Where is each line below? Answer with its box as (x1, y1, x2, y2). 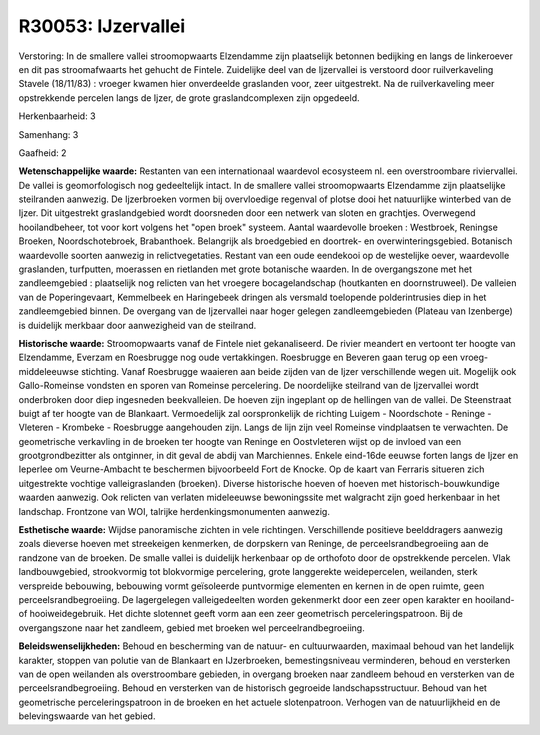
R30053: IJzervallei (18, 15, 186, 37)
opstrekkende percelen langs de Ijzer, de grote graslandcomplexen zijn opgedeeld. (18, 91, 360, 104)
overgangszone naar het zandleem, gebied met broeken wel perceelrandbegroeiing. (18, 621, 365, 634)
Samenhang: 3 (18, 128, 79, 140)
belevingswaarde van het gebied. (18, 710, 156, 722)
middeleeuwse (18, 365, 79, 377)
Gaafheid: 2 (18, 146, 67, 159)
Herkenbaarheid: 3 (18, 110, 96, 122)
